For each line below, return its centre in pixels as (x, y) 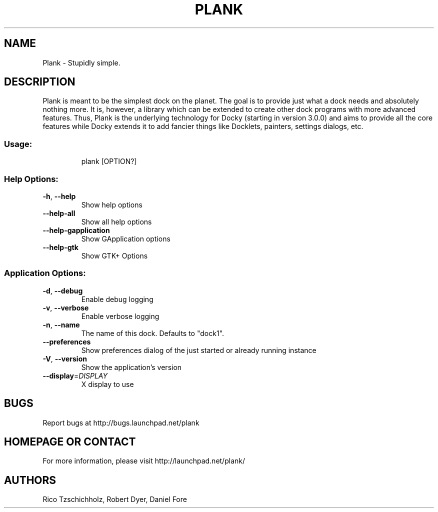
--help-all (59, 213)
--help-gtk (60, 247)
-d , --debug (63, 290)
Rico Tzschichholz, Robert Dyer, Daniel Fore (115, 499)
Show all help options (116, 221)
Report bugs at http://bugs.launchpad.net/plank (121, 422)
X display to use (107, 384)
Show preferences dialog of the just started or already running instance (199, 350)
